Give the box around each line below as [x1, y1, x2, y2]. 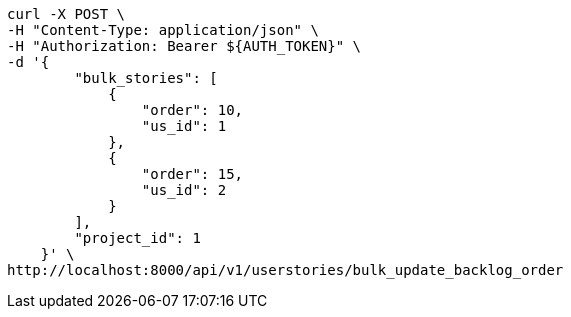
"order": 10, [141, 102, 244, 118]
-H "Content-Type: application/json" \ [7, 22, 319, 38]
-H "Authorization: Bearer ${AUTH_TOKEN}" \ [7, 38, 362, 54]
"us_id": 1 [141, 118, 227, 134]
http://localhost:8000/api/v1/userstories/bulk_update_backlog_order [7, 262, 564, 278]
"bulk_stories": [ [74, 70, 218, 86]
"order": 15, [141, 166, 244, 182]
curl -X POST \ [7, 6, 126, 22]
